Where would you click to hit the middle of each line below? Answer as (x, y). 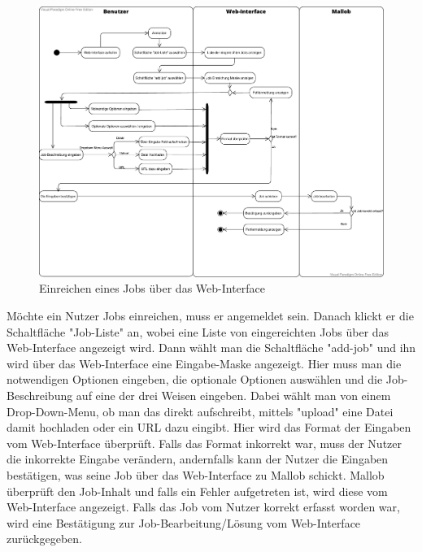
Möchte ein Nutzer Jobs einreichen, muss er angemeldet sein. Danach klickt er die (210, 315)
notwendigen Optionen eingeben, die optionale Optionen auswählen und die (195, 379)
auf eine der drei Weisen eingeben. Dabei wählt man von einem (233, 395)
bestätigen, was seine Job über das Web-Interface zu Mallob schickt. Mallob (196, 474)
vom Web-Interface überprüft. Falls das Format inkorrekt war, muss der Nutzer (204, 443)
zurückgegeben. (44, 539)
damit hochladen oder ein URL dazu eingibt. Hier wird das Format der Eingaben (209, 427)
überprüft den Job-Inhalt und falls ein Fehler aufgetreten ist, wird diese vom (197, 491)
